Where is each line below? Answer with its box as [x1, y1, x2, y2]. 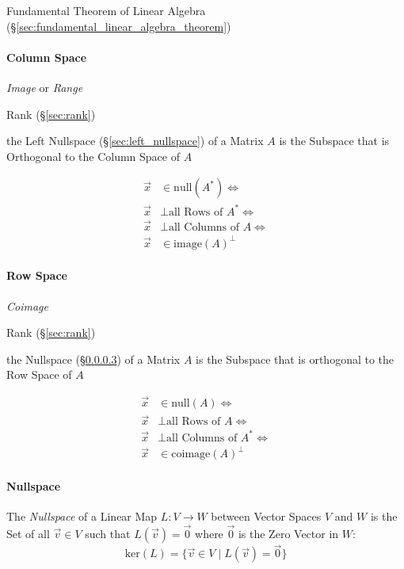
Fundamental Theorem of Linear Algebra [6, 2, 206, 18]
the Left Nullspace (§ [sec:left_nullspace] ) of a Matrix [6, 132, 264, 149]
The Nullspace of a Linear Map [6, 508, 158, 525]
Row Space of [6, 366, 72, 383]
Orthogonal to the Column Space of [6, 147, 181, 164]
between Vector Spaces [211, 508, 322, 525]
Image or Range [6, 78, 83, 95]
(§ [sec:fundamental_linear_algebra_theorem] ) [6, 17, 231, 34]
